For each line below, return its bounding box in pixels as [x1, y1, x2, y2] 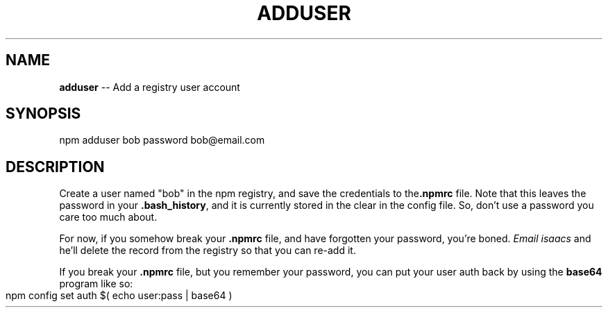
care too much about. [59, 211, 158, 223]
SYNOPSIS [6, 105, 81, 123]
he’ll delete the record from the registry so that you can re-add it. [59, 244, 356, 257]
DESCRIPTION [6, 158, 105, 176]
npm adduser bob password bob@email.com [59, 134, 265, 146]
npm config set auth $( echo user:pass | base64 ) [6, 289, 233, 302]
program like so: [59, 278, 133, 290]
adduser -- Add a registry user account [59, 81, 240, 93]
